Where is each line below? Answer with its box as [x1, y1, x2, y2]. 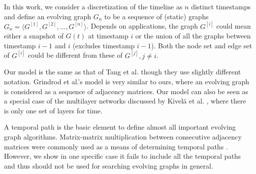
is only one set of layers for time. [4, 105, 103, 115]
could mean [216, 21, 251, 31]
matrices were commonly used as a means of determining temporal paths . [4, 141, 228, 151]
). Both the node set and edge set [151, 40, 252, 50]
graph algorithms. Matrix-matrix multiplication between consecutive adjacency [4, 132, 242, 141]
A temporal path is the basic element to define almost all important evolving [4, 122, 236, 132]
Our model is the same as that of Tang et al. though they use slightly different [4, 67, 241, 77]
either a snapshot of [4, 31, 64, 41]
